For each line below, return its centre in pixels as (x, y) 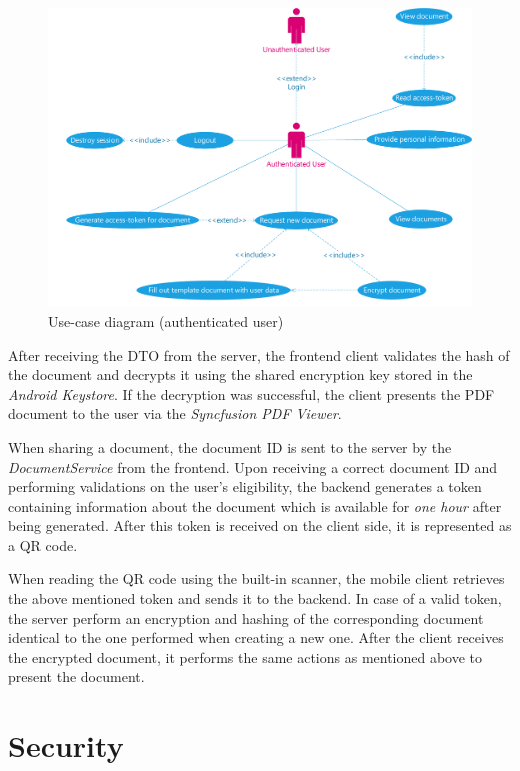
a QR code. (43, 544)
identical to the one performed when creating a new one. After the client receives (256, 637)
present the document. (76, 676)
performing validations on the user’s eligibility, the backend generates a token (245, 486)
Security (66, 745)
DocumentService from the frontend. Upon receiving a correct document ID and (253, 466)
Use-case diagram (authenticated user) (166, 320)
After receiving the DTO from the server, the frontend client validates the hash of (259, 354)
